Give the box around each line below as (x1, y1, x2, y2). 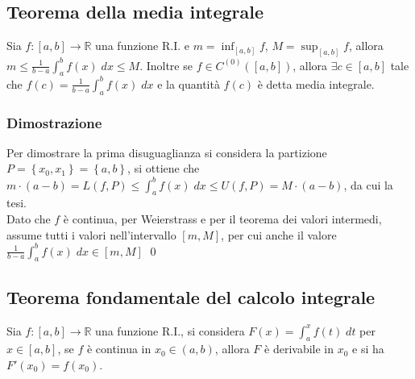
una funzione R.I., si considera (95, 322, 245, 339)
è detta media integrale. (257, 75, 375, 92)
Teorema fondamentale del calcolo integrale (6, 284, 376, 309)
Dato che (6, 210, 51, 227)
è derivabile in (264, 340, 334, 357)
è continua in (86, 340, 151, 357)
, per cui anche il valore (221, 226, 337, 243)
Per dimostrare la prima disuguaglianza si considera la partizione (6, 144, 327, 160)
